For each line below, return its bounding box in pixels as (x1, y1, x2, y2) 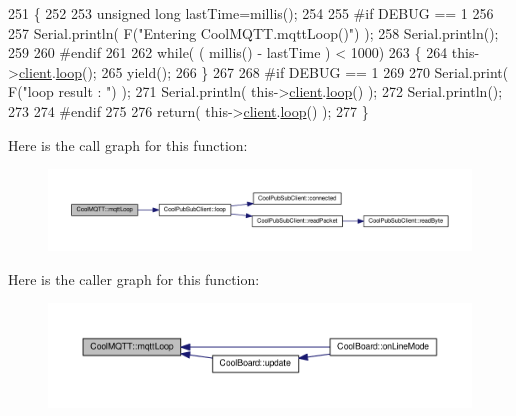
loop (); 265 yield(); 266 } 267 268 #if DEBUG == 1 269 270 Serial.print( (55, 61, 509, 82)
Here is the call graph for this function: (8, 134, 248, 155)
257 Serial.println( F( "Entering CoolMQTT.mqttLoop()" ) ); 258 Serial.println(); (8, 22, 499, 43)
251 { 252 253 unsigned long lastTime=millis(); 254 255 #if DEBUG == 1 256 (8, 3, 494, 23)
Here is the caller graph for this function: (8, 268, 260, 289)
